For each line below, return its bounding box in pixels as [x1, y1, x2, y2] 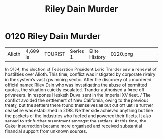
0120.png [110, 51, 133, 57]
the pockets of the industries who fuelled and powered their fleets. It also [5, 113, 151, 119]
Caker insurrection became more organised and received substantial [5, 123, 142, 129]
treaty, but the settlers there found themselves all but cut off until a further [5, 102, 154, 108]
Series [69, 48, 85, 54]
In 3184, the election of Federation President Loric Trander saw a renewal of [5, 66, 157, 72]
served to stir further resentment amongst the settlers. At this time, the [5, 118, 147, 123]
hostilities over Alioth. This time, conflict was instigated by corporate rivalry [5, 71, 156, 77]
